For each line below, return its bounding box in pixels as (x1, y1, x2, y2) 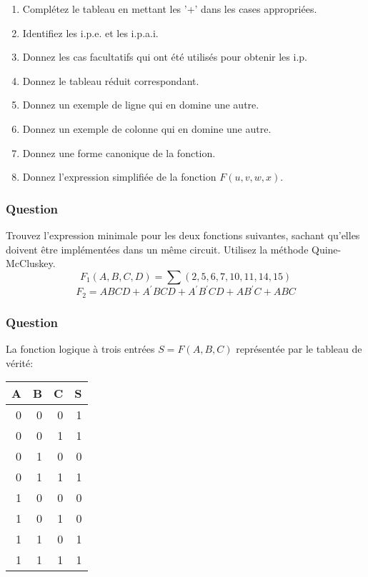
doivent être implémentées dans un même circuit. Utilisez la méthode (6, 241, 309, 256)
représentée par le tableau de (236, 341, 362, 356)
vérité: (6, 355, 34, 370)
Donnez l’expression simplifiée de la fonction (22, 169, 217, 184)
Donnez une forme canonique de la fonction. (22, 145, 216, 160)
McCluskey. (6, 256, 56, 271)
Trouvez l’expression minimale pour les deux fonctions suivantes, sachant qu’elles (6, 227, 360, 242)
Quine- (312, 241, 342, 256)
